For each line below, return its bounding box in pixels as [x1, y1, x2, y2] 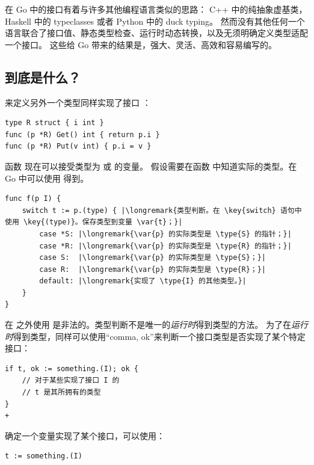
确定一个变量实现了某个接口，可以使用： [5, 429, 165, 442]
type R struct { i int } [5, 119, 104, 128]
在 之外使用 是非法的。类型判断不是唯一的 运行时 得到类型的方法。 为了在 [5, 318, 291, 331]
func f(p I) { [5, 194, 61, 203]
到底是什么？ [5, 67, 81, 86]
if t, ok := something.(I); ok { [5, 364, 138, 373]
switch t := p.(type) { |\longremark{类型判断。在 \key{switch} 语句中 [22, 206, 302, 215]
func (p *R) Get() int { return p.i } [5, 130, 160, 139]
